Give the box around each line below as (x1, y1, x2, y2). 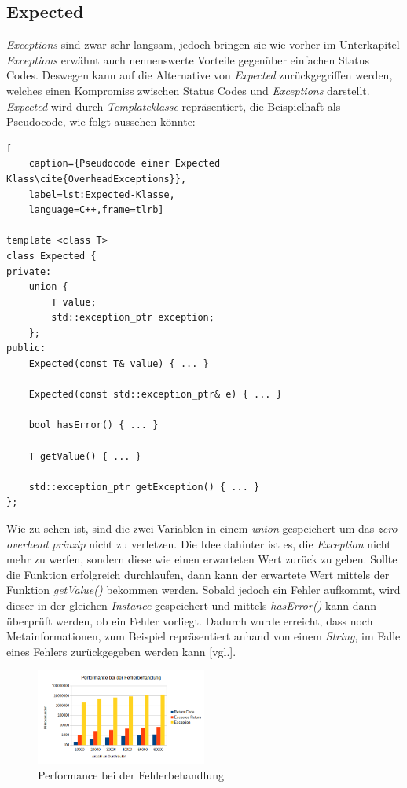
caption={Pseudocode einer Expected (28, 158, 221, 170)
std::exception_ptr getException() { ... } (28, 481, 260, 493)
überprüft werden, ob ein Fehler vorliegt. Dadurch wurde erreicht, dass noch (6, 612, 373, 629)
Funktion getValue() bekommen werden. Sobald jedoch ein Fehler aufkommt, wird (6, 581, 401, 598)
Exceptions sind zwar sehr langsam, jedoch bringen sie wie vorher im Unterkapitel (6, 36, 400, 53)
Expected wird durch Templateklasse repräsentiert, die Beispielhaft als (6, 97, 341, 114)
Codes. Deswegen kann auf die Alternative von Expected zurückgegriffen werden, (6, 67, 393, 83)
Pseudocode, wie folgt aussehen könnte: (6, 113, 196, 130)
